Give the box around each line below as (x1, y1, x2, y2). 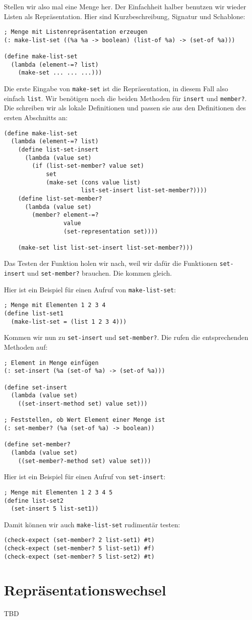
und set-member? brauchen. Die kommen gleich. (27, 268, 172, 278)
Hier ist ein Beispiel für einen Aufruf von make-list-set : (4, 284, 176, 294)
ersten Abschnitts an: (4, 112, 68, 123)
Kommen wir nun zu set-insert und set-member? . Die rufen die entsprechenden (4, 332, 249, 342)
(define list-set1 (4, 310, 64, 317)
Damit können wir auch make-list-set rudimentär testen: (4, 519, 180, 529)
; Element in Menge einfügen (4, 359, 99, 366)
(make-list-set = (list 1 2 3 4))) (11, 318, 127, 325)
